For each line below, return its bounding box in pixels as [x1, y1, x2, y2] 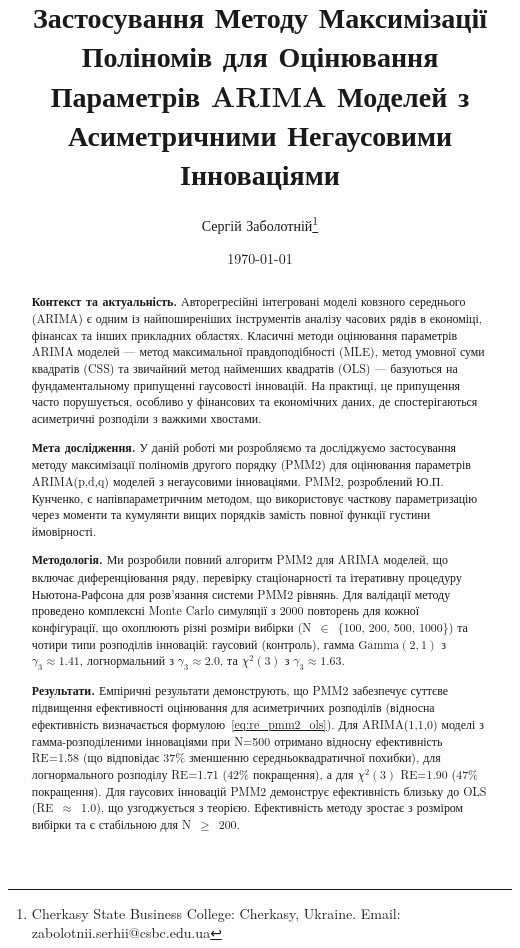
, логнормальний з [79, 652, 174, 669]
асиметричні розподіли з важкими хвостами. [31, 410, 262, 427]
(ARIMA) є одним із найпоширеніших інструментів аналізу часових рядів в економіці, [31, 310, 483, 327]
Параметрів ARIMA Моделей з [50, 74, 470, 115]
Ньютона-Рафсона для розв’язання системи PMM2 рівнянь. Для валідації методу [31, 585, 451, 602]
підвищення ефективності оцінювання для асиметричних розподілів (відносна [31, 699, 435, 716]
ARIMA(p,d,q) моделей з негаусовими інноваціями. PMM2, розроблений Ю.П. [31, 472, 444, 489]
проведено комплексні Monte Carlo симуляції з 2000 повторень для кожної [31, 602, 420, 619]
